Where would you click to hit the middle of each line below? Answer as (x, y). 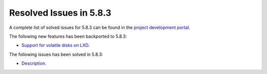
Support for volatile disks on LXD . (56, 45)
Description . (34, 63)
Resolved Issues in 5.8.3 (60, 13)
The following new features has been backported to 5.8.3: (68, 36)
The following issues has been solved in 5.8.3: (56, 54)
